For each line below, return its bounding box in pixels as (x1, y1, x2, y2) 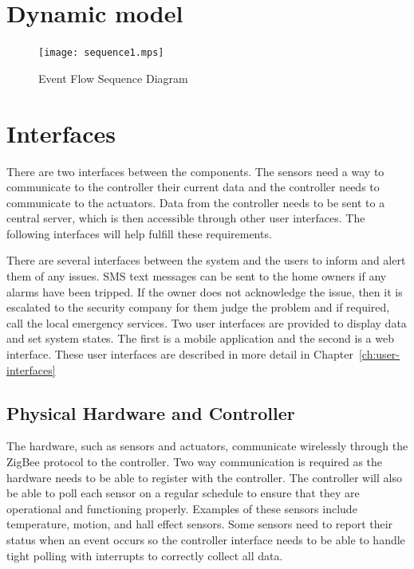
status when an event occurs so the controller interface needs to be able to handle (6, 531, 405, 547)
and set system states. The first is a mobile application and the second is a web (6, 330, 394, 347)
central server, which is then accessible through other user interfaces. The (6, 210, 365, 226)
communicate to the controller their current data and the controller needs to (6, 179, 380, 195)
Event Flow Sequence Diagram (38, 69, 188, 86)
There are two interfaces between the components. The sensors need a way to (6, 163, 384, 179)
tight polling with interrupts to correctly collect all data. (6, 547, 283, 563)
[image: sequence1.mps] (38, 47, 164, 59)
